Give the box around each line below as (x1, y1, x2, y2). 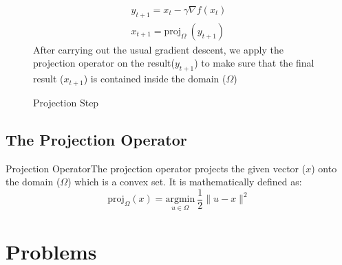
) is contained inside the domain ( (83, 71, 226, 86)
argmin (165, 194, 195, 205)
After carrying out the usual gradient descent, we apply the (33, 42, 284, 56)
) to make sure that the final (194, 56, 314, 70)
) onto (311, 161, 337, 175)
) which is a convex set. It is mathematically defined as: (67, 174, 302, 189)
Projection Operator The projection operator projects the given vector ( (6, 161, 306, 175)
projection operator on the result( (33, 56, 175, 70)
